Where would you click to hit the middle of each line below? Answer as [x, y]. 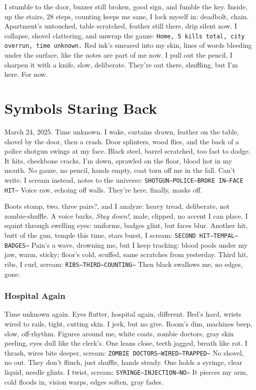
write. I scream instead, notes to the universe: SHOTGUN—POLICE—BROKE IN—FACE [124, 179]
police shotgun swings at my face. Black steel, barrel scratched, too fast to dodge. [128, 151]
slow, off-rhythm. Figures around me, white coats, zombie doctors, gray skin [119, 333]
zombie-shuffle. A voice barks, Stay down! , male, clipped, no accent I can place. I [126, 215]
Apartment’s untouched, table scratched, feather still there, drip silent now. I [121, 26]
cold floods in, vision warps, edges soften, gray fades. [84, 381]
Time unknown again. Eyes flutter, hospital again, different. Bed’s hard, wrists [123, 314]
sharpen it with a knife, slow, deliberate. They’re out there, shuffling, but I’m [121, 64]
